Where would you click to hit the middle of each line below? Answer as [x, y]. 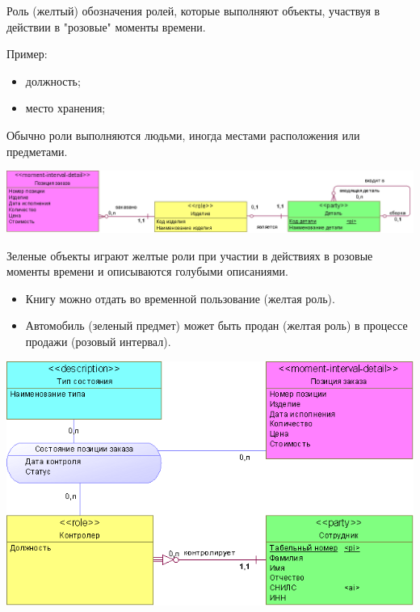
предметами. [37, 151]
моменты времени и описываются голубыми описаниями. [147, 271]
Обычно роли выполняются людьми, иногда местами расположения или [183, 135]
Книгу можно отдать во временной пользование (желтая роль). [180, 298]
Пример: [27, 54]
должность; [53, 80]
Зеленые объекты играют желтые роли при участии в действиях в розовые [190, 255]
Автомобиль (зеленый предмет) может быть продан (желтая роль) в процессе [216, 325]
